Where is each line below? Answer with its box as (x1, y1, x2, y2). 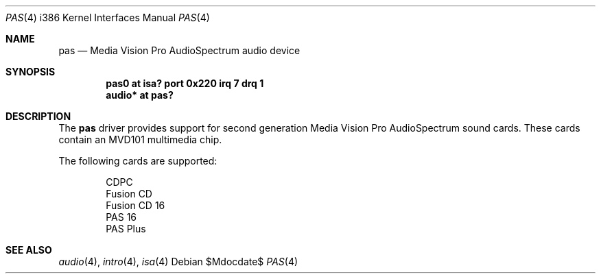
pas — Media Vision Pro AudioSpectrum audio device (58, 45, 300, 56)
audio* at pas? (106, 89, 174, 101)
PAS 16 (106, 211, 137, 223)
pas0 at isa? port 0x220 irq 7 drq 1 (106, 77, 264, 89)
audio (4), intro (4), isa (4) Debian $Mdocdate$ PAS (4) (58, 256, 298, 267)
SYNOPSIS (5, 66, 56, 77)
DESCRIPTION (5, 110, 71, 122)
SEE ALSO (5, 244, 52, 256)
